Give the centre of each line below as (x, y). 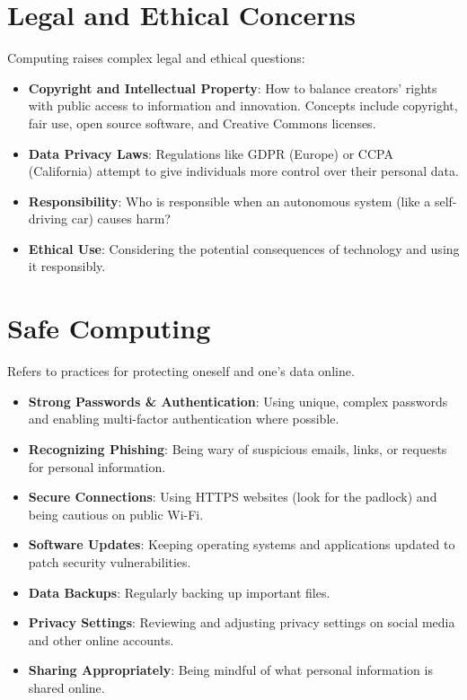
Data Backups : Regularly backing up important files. (179, 592)
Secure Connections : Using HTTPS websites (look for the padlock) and (233, 497)
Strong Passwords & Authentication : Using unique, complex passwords (238, 401)
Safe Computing (109, 328)
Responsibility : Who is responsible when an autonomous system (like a (229, 201)
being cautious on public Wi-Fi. (116, 514)
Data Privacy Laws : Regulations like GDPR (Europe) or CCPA (211, 153)
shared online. (66, 687)
